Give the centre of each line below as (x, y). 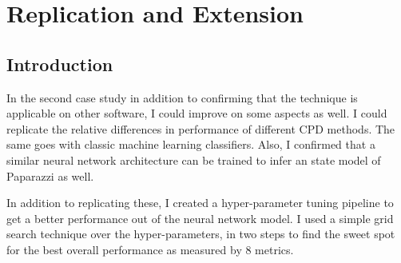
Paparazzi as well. (50, 175)
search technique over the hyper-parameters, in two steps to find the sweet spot (201, 234)
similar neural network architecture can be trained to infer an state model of (194, 159)
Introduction (60, 64)
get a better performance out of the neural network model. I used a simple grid (200, 218)
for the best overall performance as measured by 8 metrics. (150, 249)
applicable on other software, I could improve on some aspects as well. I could (197, 113)
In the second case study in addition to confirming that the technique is (182, 97)
